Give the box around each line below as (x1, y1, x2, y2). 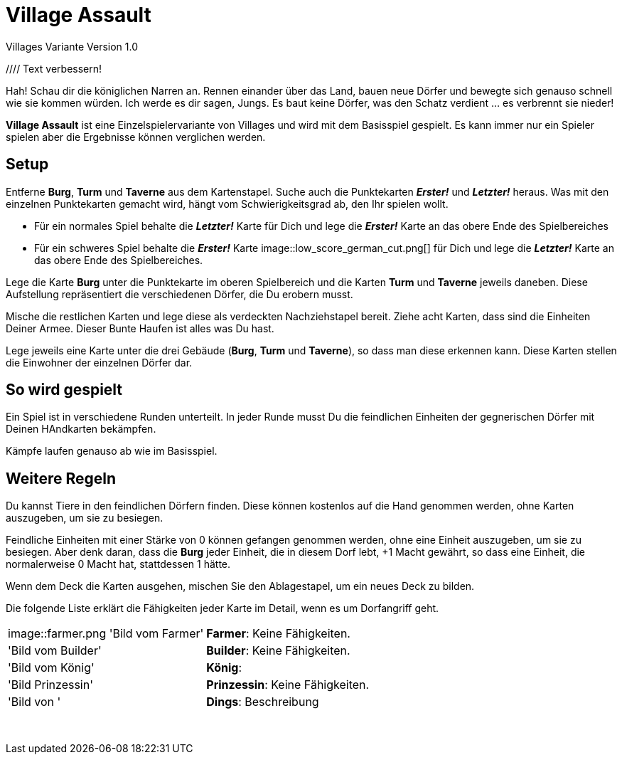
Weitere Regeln (6, 469, 117, 487)
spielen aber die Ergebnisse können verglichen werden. (6, 130, 266, 143)
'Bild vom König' (8, 660, 95, 675)
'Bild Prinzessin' (8, 677, 93, 692)
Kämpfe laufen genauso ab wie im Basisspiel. (6, 445, 218, 458)
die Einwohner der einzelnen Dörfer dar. (6, 356, 193, 369)
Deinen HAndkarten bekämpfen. (6, 423, 156, 436)
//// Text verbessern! (6, 62, 102, 75)
